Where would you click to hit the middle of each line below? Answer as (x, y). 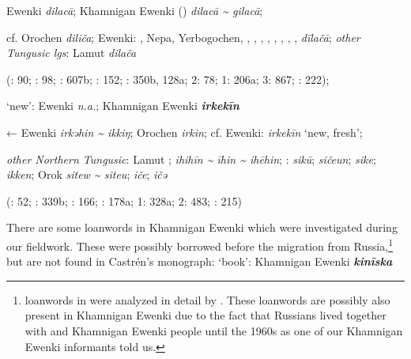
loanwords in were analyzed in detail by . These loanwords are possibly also (207, 299)
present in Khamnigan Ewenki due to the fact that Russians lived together (205, 315)
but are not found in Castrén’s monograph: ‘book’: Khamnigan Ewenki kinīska (200, 261)
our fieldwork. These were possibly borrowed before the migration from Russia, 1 (200, 244)
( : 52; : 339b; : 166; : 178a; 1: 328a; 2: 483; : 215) (124, 200)
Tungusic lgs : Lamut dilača (72, 53)
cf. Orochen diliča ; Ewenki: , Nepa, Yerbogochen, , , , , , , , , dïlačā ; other (183, 37)
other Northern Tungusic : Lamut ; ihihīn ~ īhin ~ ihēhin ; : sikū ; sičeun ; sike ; (191, 159)
